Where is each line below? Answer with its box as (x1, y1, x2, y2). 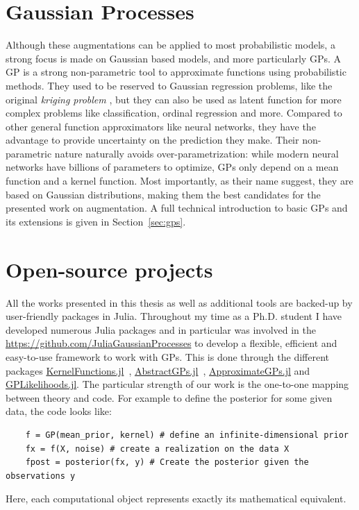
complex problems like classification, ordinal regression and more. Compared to (6, 105, 342, 120)
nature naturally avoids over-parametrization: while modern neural (54, 146, 339, 160)
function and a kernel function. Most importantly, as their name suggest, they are (6, 173, 353, 188)
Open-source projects (6, 255, 213, 283)
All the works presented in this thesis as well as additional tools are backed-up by (6, 295, 353, 309)
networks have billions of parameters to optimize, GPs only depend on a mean (6, 160, 339, 174)
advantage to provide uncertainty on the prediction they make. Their (6, 133, 299, 147)
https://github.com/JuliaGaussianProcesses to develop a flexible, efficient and (6, 336, 337, 350)
